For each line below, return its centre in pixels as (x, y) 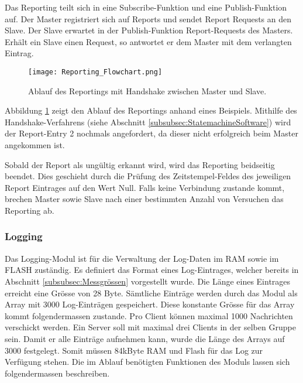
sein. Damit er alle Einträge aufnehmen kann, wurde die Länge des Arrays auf (145, 338)
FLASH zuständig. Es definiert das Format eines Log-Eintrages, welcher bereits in (152, 270)
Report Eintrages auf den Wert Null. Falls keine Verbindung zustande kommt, (145, 187)
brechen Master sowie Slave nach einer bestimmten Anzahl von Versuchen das (144, 199)
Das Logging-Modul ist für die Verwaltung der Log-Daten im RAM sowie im (142, 258)
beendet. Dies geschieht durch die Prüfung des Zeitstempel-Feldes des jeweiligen (148, 176)
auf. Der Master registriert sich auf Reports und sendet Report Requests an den (148, 18)
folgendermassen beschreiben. (57, 373)
